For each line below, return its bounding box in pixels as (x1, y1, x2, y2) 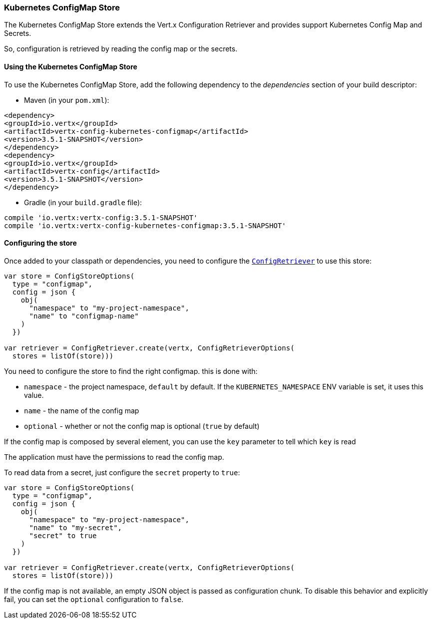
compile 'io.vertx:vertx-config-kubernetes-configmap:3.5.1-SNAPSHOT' (4, 221, 286, 230)
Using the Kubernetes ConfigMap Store (4, 62, 137, 71)
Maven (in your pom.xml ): (24, 95, 109, 104)
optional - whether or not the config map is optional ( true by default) (24, 421, 260, 430)
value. (24, 390, 44, 399)
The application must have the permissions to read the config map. (4, 452, 224, 461)
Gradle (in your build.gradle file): (24, 198, 142, 207)
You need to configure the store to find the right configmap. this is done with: (4, 366, 258, 375)
